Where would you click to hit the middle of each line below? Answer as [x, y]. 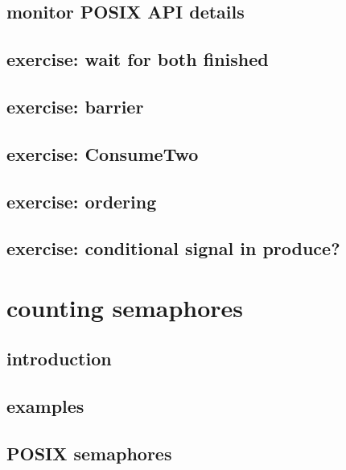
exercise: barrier [75, 106]
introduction [59, 359]
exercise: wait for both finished [138, 59]
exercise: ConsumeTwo [103, 153]
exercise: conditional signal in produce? [173, 248]
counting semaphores [125, 307]
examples [45, 406]
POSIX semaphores [89, 454]
